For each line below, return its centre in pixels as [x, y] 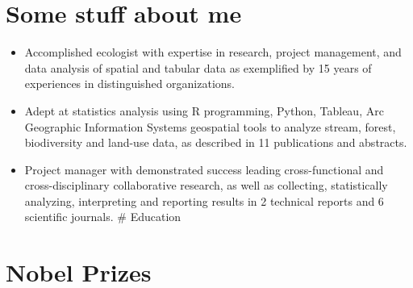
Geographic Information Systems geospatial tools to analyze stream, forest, [210, 126]
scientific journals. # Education [103, 217]
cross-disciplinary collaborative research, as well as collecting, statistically [206, 185]
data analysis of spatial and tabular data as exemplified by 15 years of [198, 67]
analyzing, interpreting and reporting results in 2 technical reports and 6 [204, 200]
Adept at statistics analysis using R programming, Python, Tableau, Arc [204, 110]
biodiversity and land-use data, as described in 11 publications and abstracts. [216, 142]
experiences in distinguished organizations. [129, 83]
